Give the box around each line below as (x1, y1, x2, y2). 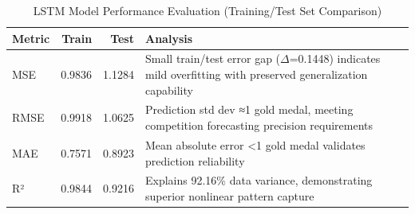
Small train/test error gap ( (145, 50, 281, 67)
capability (145, 81, 193, 98)
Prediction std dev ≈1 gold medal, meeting (145, 101, 354, 118)
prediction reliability (145, 152, 245, 169)
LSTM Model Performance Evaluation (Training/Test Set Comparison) (33, 2, 382, 18)
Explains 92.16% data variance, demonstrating (145, 172, 373, 189)
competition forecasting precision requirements (145, 117, 373, 134)
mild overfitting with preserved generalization (145, 66, 368, 83)
